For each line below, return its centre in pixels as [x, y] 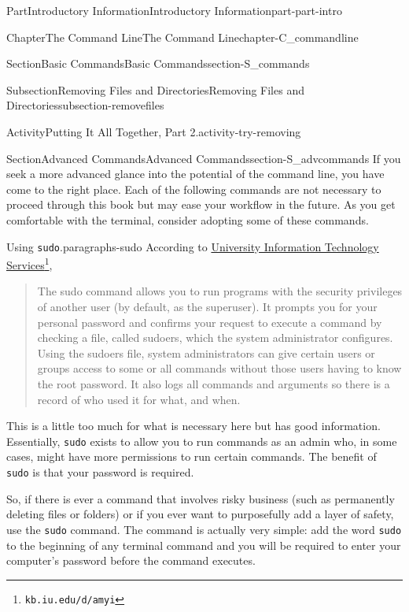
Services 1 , [29, 263]
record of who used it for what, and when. [139, 399]
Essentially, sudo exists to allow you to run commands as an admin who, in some [202, 441]
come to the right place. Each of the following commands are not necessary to [194, 189]
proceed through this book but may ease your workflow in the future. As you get [201, 204]
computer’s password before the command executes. [131, 560]
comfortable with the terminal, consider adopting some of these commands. [188, 219]
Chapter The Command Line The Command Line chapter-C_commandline [182, 37]
